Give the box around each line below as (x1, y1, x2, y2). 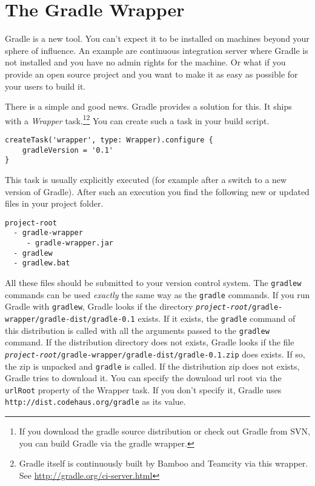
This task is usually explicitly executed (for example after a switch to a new (5, 173, 287, 185)
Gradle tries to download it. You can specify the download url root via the (5, 371, 282, 384)
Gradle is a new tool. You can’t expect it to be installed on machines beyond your (5, 32, 310, 45)
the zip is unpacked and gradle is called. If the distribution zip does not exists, (5, 359, 300, 372)
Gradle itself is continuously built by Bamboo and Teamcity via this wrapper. (19, 457, 308, 470)
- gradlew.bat (13, 259, 70, 268)
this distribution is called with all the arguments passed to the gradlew (5, 324, 270, 336)
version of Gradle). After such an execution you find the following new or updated (5, 185, 310, 198)
